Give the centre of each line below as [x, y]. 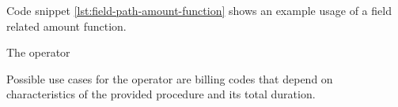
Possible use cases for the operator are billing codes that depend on [170, 78]
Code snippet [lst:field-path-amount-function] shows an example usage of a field [199, 10]
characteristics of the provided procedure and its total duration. [161, 94]
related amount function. [66, 26]
